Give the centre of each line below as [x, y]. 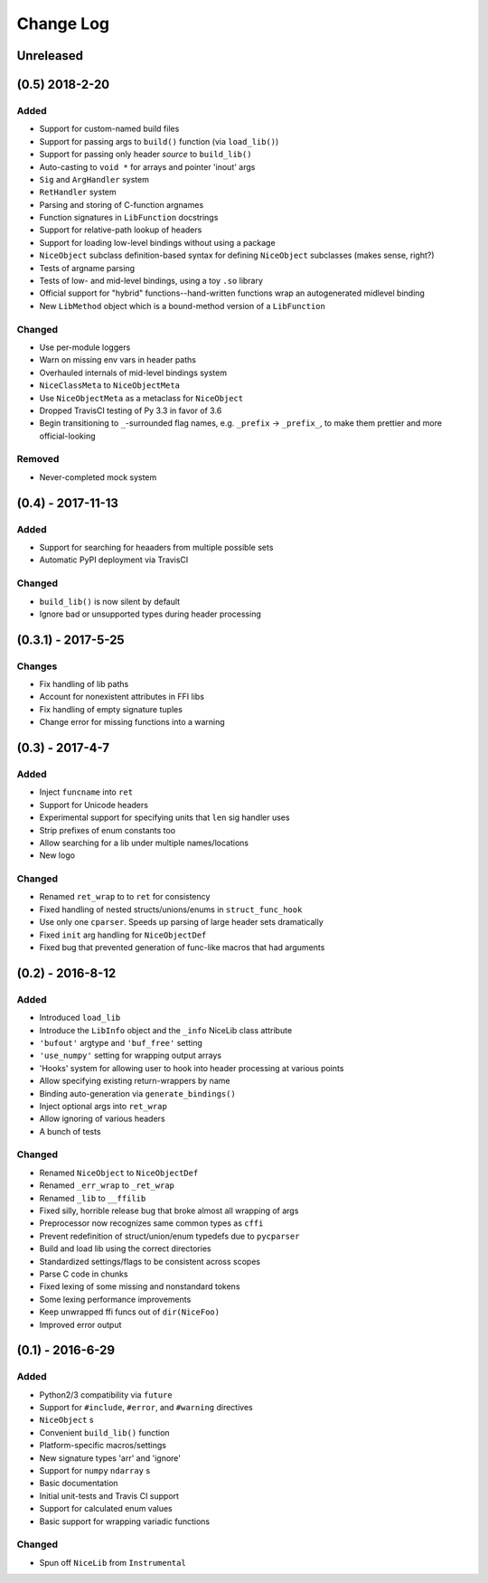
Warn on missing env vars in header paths [117, 360]
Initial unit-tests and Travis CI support [109, 1495]
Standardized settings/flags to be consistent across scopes [150, 1261]
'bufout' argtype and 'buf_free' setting [121, 1042]
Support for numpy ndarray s [95, 1471]
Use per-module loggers [85, 347]
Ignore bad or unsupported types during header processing [150, 614]
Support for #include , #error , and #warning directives [146, 1408]
